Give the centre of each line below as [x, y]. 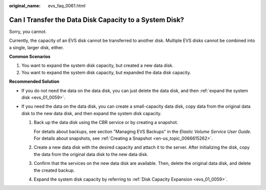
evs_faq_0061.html [67, 6]
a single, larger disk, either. [36, 47]
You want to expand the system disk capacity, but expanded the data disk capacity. [106, 72]
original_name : [25, 6]
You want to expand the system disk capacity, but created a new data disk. [98, 65]
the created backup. [54, 170]
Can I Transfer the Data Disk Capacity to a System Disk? [97, 20]
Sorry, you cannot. [28, 32]
